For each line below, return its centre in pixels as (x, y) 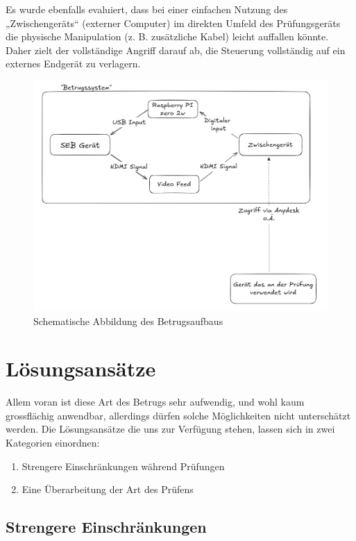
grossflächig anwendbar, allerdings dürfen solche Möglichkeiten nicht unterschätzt (178, 415)
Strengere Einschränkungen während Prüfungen (123, 466)
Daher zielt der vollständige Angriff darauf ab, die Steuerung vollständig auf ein (176, 50)
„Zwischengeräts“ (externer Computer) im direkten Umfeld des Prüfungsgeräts (173, 23)
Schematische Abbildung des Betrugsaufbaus (128, 321)
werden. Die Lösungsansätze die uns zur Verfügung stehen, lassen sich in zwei (170, 429)
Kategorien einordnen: (53, 443)
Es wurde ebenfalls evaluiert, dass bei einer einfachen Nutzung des (147, 9)
